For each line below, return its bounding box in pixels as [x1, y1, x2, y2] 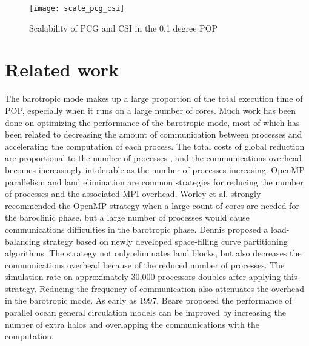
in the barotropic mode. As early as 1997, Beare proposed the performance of [5, 294, 292, 307]
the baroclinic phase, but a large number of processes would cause [5, 211, 250, 224]
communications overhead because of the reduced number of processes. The [5, 258, 285, 271]
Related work [5, 57, 119, 82]
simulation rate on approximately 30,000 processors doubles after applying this [5, 270, 297, 283]
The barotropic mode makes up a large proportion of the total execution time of [5, 92, 303, 105]
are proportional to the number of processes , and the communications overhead [5, 151, 302, 164]
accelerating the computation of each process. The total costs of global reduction [5, 139, 305, 152]
